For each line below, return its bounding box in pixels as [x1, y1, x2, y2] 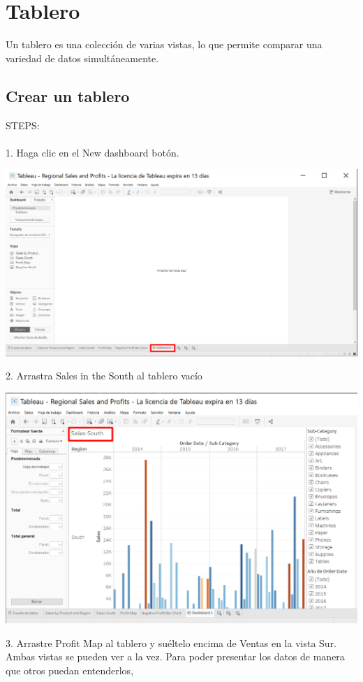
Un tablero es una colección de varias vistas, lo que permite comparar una [6, 37, 323, 52]
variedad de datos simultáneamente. [6, 50, 159, 65]
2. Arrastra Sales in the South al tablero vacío [6, 368, 202, 383]
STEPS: [6, 117, 40, 132]
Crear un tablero [6, 85, 130, 106]
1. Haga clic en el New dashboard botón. [6, 145, 179, 159]
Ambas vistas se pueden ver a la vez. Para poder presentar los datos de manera [6, 649, 345, 664]
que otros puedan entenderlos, [6, 662, 134, 677]
